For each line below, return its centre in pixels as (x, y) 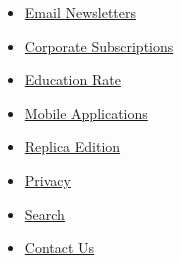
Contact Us (59, 247)
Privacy (47, 179)
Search (44, 213)
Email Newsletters (80, 12)
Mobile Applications (86, 112)
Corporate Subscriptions (99, 45)
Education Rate (72, 79)
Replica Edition (72, 146)
